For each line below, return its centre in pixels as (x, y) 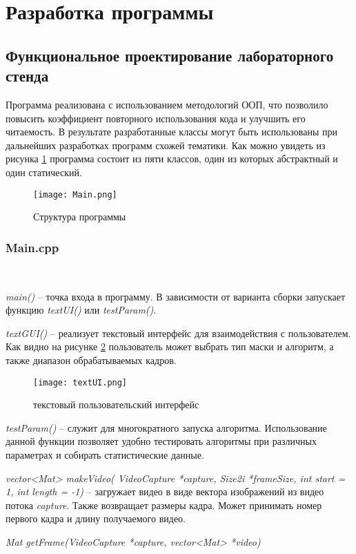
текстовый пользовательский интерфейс (116, 404)
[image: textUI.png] (80, 382)
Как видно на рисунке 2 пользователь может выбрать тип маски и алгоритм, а (170, 346)
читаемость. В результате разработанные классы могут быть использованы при (171, 132)
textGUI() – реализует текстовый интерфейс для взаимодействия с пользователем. (178, 333)
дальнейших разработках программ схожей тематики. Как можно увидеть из (166, 145)
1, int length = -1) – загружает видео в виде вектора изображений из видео (165, 491)
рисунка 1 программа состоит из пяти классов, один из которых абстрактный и (172, 159)
